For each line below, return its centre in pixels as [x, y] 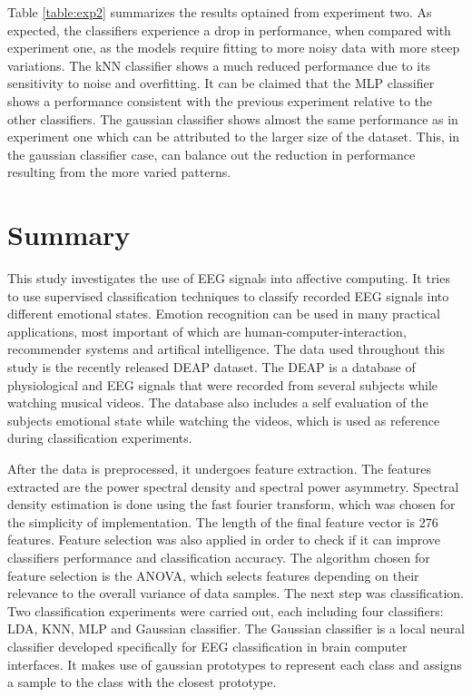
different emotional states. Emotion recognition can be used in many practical [224, 314]
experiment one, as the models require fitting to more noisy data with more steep [234, 48]
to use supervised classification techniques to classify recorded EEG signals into [228, 295]
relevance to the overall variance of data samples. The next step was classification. [236, 593]
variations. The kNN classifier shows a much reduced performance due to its [219, 65]
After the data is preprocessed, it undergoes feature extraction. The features [219, 468]
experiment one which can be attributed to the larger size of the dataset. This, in [234, 137]
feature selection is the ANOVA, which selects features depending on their [213, 575]
